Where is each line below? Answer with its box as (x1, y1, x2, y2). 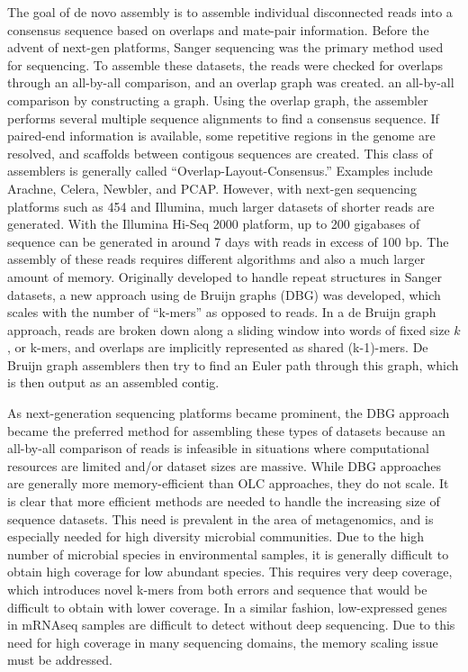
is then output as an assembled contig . (7, 373, 220, 392)
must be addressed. (7, 650, 112, 669)
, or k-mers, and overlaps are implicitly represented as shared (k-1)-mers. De (7, 338, 428, 357)
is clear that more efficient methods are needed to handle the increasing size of (7, 492, 440, 511)
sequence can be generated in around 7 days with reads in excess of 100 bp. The (7, 232, 449, 250)
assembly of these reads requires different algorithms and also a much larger (7, 250, 426, 268)
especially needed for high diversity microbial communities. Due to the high (7, 527, 424, 546)
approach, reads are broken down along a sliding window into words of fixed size (7, 320, 450, 339)
